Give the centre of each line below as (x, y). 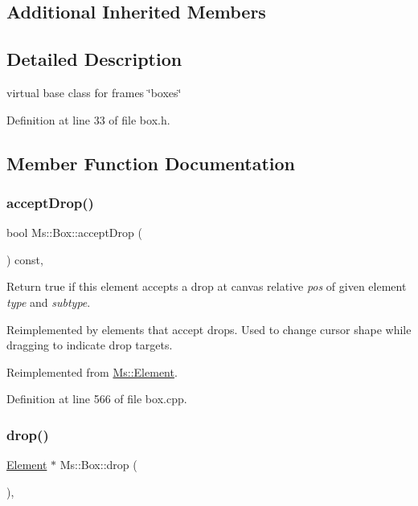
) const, (25, 259)
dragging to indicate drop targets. (90, 345)
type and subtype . (49, 302)
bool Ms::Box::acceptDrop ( (74, 233)
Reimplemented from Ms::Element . (92, 371)
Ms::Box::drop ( (98, 465)
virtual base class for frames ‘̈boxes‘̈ (94, 92)
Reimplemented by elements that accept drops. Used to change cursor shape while (209, 329)
